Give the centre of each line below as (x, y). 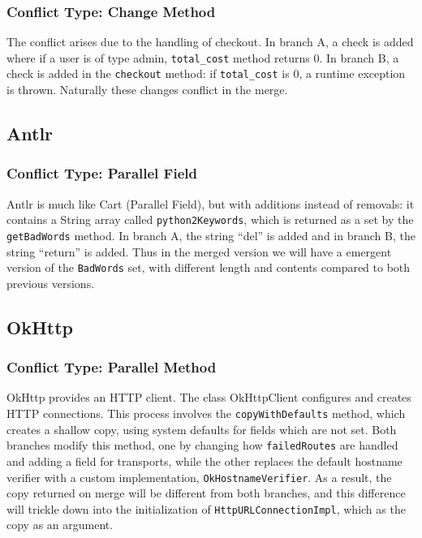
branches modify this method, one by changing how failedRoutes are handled (202, 445)
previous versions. (51, 283)
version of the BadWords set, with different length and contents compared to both (209, 267)
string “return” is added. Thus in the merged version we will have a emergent (199, 251)
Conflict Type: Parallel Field (102, 173)
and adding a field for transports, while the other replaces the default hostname (205, 461)
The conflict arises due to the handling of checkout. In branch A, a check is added (210, 42)
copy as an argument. (60, 525)
